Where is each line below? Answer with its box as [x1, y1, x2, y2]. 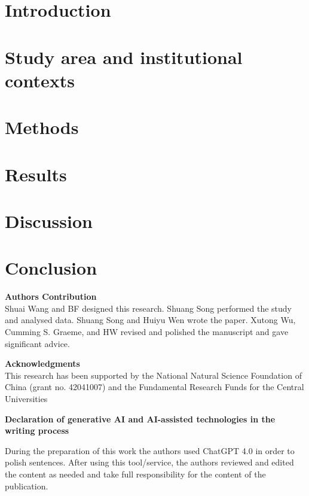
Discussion [5, 208, 93, 233]
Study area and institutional [5, 44, 243, 69]
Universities [5, 392, 48, 404]
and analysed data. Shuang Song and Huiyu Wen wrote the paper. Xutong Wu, [5, 314, 296, 326]
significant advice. [5, 337, 70, 349]
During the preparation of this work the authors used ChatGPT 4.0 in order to [5, 444, 295, 457]
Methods [5, 115, 79, 139]
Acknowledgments [5, 357, 80, 370]
